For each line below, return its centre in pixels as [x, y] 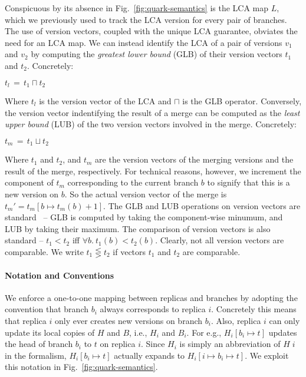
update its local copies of [50, 332]
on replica [118, 344]
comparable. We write [44, 252]
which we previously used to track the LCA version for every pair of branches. [146, 19]
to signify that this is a [249, 182]
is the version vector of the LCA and [105, 101]
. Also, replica [236, 320]
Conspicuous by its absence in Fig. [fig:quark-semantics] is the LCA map [137, 8]
